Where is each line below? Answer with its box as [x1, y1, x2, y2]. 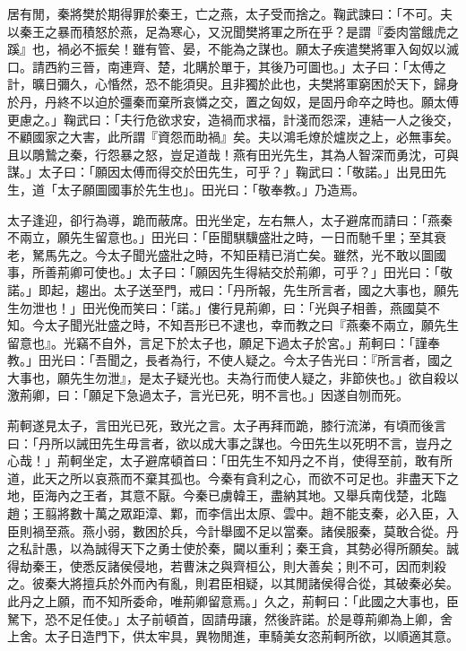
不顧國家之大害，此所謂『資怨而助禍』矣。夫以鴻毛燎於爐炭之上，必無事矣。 [7, 127, 459, 146]
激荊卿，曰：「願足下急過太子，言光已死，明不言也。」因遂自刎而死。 [7, 386, 409, 404]
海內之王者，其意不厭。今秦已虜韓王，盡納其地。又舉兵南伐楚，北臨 [44, 486, 446, 505]
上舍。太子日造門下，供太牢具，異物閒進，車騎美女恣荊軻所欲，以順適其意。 [7, 627, 459, 646]
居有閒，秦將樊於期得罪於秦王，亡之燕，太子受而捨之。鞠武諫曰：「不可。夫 [7, 4, 453, 22]
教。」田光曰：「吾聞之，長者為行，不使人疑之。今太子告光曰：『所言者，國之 [7, 351, 453, 369]
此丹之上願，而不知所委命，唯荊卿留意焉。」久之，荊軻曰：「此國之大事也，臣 [7, 592, 459, 610]
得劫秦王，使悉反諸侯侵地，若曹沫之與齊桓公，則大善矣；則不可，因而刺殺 [7, 556, 446, 575]
